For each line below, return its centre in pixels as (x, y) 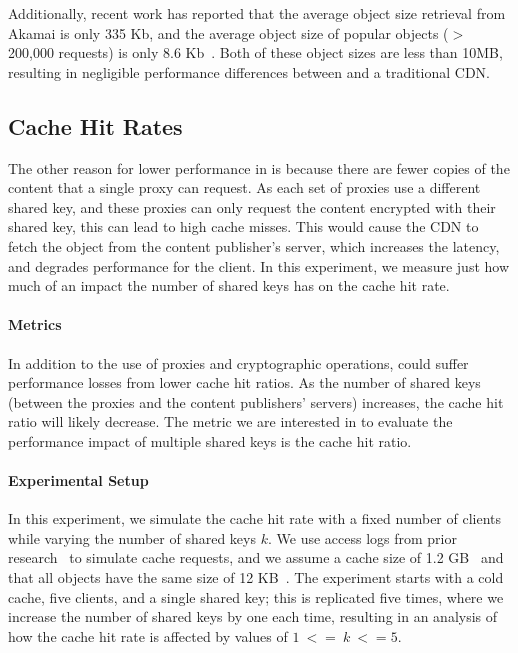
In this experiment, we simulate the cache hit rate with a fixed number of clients (255, 518)
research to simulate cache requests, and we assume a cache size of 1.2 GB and (256, 557)
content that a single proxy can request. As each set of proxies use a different (244, 187)
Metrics (35, 324)
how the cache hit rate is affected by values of (148, 635)
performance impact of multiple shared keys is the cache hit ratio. (210, 440)
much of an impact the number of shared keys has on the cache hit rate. (229, 285)
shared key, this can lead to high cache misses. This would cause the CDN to (243, 226)
